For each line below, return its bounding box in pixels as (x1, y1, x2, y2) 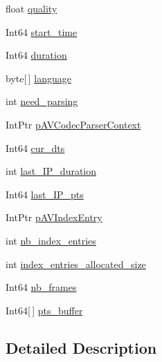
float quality (6, 1, 57, 15)
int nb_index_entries (6, 233, 96, 247)
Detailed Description (6, 336, 157, 358)
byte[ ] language (6, 70, 71, 85)
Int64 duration (6, 48, 67, 62)
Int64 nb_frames (6, 280, 77, 294)
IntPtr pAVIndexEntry (6, 210, 102, 225)
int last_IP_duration (6, 164, 97, 178)
